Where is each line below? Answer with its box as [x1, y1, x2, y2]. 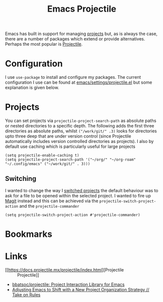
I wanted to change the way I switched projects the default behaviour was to [5, 187, 159, 193]
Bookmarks [5, 229, 53, 240]
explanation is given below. [5, 85, 59, 90]
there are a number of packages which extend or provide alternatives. [5, 36, 145, 42]
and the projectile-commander [19, 203, 79, 209]
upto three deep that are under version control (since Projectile [5, 133, 131, 139]
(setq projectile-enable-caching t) [5, 153, 79, 158]
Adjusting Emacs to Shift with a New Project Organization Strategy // [12, 287, 149, 292]
